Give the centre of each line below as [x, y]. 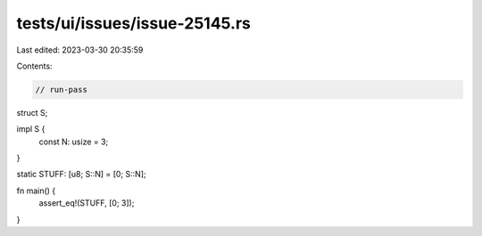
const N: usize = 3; [74, 142]
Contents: [34, 66]
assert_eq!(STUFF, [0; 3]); [87, 203]
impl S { [31, 129]
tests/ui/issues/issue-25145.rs [134, 23]
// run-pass [62, 90]
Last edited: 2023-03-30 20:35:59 [80, 50]
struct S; [32, 112]
